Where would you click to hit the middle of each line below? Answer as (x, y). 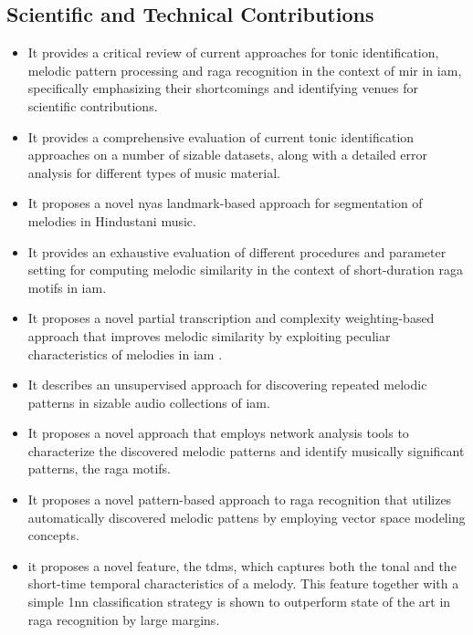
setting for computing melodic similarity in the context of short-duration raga (245, 270)
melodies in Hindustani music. (112, 220)
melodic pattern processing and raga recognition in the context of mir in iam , (245, 70)
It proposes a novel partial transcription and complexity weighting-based (231, 318)
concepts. (53, 535)
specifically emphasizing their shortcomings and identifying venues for (223, 88)
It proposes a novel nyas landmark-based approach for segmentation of (225, 203)
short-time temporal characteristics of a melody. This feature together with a (243, 583)
